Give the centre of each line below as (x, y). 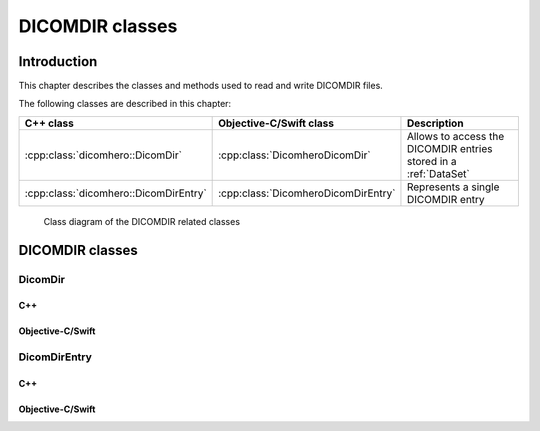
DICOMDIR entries (449, 148)
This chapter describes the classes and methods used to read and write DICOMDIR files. (201, 86)
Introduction (58, 61)
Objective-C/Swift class (276, 123)
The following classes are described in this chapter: (125, 104)
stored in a (431, 161)
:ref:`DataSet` (438, 173)
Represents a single (453, 187)
